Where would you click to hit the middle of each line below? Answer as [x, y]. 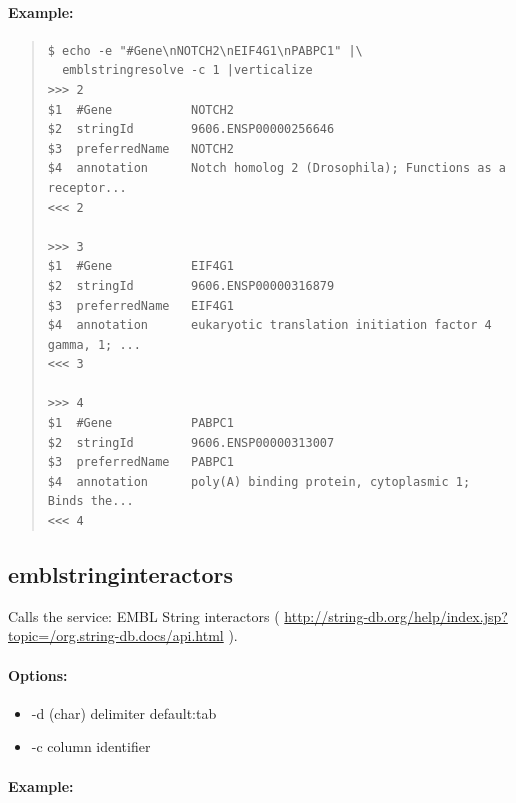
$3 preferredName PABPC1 [140, 462]
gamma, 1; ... [94, 344]
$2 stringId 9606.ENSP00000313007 [191, 442]
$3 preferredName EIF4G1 [140, 305]
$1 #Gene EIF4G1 [140, 266]
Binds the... [90, 501]
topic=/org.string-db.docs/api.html [116, 635]
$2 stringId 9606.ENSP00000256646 [191, 129]
